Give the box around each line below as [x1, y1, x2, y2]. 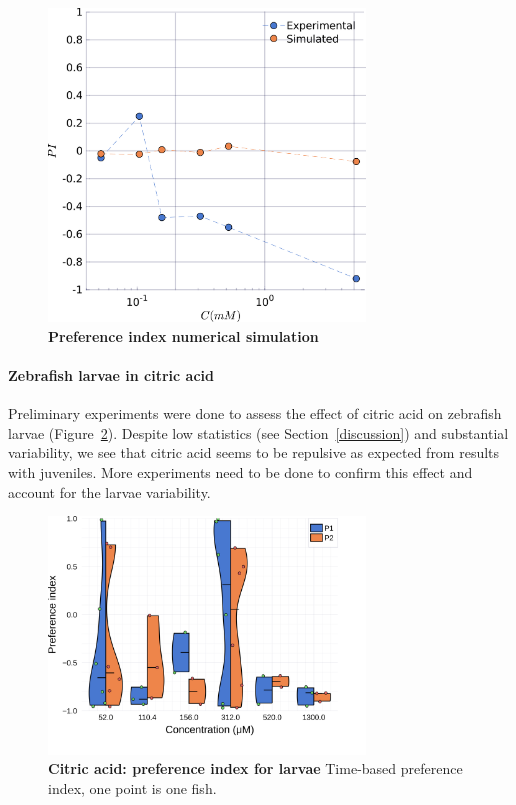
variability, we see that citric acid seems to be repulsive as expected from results [8, 442, 500, 463]
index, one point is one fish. [48, 777, 217, 798]
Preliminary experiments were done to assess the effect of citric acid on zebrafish [8, 403, 502, 424]
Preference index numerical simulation [48, 325, 319, 346]
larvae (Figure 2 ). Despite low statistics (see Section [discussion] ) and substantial [8, 422, 509, 443]
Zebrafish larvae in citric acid [8, 365, 214, 386]
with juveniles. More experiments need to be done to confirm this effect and [8, 462, 473, 483]
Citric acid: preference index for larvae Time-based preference [48, 758, 463, 779]
